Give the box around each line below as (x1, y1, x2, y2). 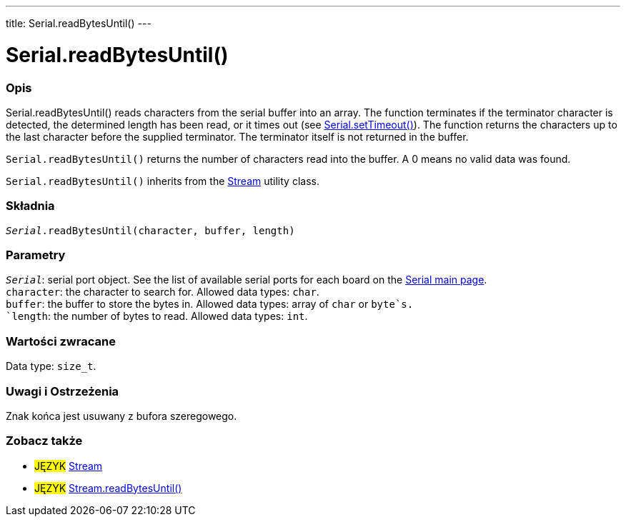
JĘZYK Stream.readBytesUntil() (34, 481, 182, 494)
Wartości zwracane (6, 333, 116, 348)
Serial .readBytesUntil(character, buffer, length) (6, 224, 295, 236)
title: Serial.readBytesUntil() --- (6, 17, 151, 29)
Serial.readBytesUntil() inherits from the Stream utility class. (6, 174, 319, 187)
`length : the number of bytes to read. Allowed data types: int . (6, 310, 308, 323)
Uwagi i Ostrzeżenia (6, 383, 119, 398)
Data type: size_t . (6, 360, 96, 373)
